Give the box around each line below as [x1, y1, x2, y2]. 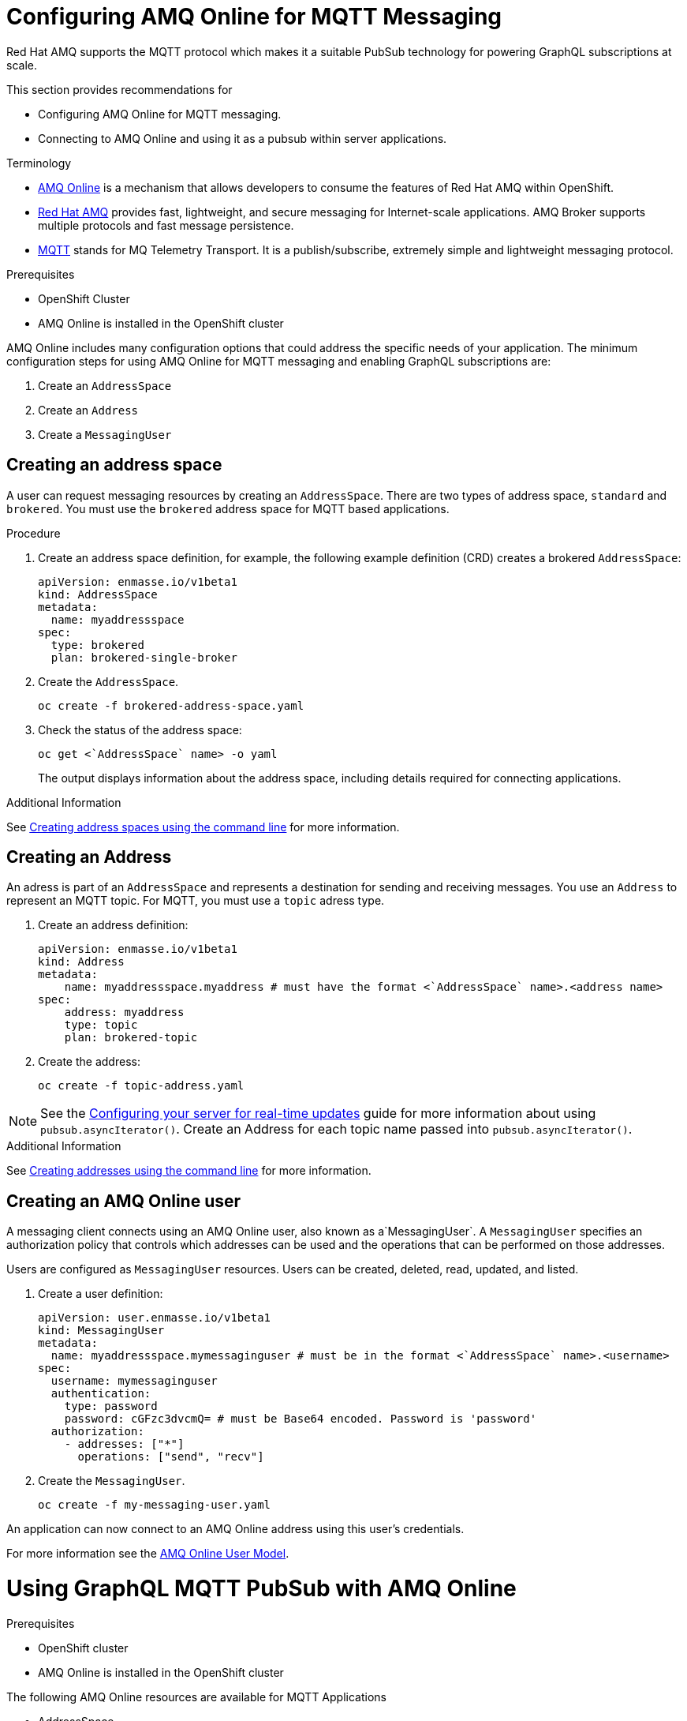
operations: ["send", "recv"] [77, 1450, 264, 1464]
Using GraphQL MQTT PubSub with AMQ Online [6, 1575, 517, 1603]
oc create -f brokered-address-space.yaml [38, 699, 304, 712]
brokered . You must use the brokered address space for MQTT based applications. [6, 501, 450, 516]
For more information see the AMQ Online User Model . [6, 1547, 289, 1561]
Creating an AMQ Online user [6, 1190, 241, 1211]
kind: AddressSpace [38, 587, 158, 601]
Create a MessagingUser [38, 427, 172, 441]
